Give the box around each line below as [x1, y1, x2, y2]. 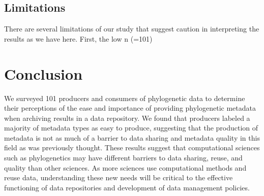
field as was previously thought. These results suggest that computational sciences [4, 142, 260, 153]
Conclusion [4, 63, 83, 84]
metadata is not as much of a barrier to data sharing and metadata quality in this [4, 132, 260, 143]
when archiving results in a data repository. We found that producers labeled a [4, 112, 250, 123]
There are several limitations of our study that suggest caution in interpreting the [4, 23, 259, 34]
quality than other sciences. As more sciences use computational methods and [4, 162, 247, 173]
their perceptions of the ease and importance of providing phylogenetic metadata [4, 103, 256, 113]
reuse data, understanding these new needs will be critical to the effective [4, 172, 233, 183]
